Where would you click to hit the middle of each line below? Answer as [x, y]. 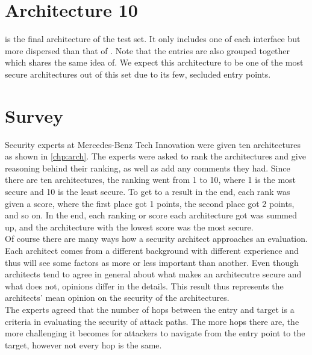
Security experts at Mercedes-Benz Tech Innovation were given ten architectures [153, 144]
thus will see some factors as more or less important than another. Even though [152, 262]
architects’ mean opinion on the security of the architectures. [117, 298]
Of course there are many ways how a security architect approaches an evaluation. [156, 239]
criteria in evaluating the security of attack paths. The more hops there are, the [152, 321]
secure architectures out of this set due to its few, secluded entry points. [138, 74]
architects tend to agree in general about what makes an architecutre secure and [153, 274]
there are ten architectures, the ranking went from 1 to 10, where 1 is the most [151, 180]
